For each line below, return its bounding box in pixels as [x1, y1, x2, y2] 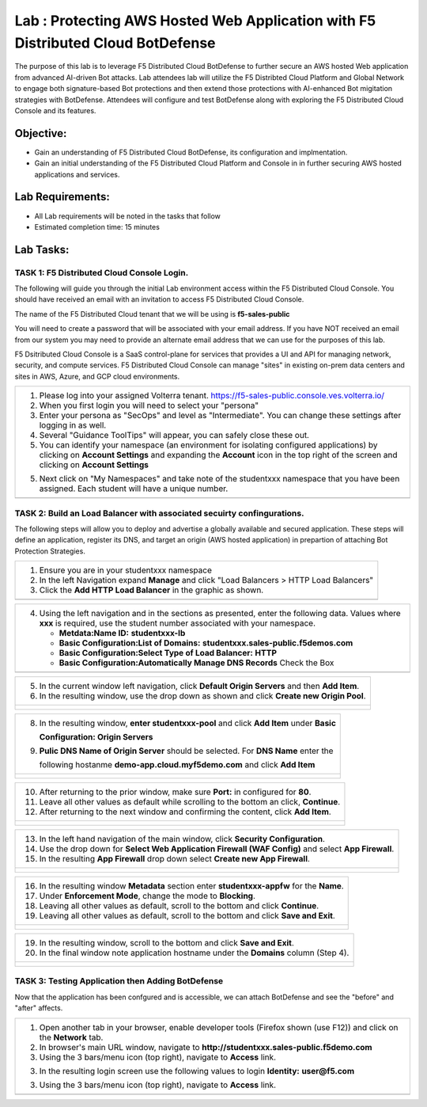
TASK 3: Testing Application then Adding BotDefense [14, 976, 224, 987]
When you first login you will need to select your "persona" [39, 400, 259, 411]
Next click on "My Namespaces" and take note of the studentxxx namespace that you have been [39, 474, 400, 485]
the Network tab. [39, 1032, 104, 1043]
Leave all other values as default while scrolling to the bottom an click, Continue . [39, 797, 341, 808]
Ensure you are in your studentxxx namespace [39, 565, 213, 576]
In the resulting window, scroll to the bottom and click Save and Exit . [39, 938, 294, 949]
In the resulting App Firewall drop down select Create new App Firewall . [39, 854, 310, 865]
